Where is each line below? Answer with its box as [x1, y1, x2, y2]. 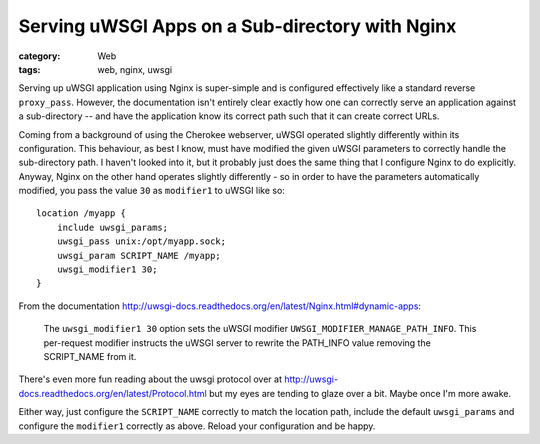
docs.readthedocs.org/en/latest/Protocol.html [18, 387, 207, 399]
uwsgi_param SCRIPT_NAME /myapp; [56, 250, 222, 261]
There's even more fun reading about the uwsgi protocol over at [18, 373, 282, 385]
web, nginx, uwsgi [97, 63, 173, 75]
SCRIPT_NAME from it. [43, 350, 137, 362]
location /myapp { [36, 208, 127, 219]
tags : [18, 63, 41, 75]
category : [18, 50, 61, 62]
